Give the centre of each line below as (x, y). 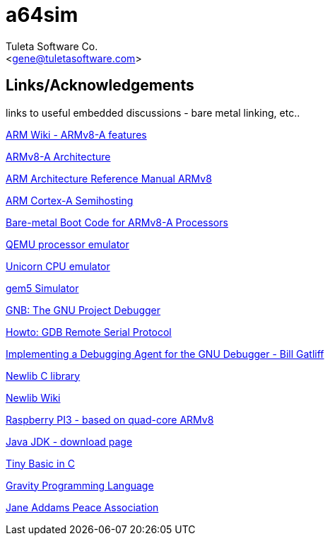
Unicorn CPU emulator (58, 266)
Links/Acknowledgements (100, 86)
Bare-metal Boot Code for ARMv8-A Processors (117, 222)
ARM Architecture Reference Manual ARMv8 (109, 178)
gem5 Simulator (42, 288)
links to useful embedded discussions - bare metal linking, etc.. (153, 112)
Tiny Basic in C (40, 463)
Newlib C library (43, 376)
